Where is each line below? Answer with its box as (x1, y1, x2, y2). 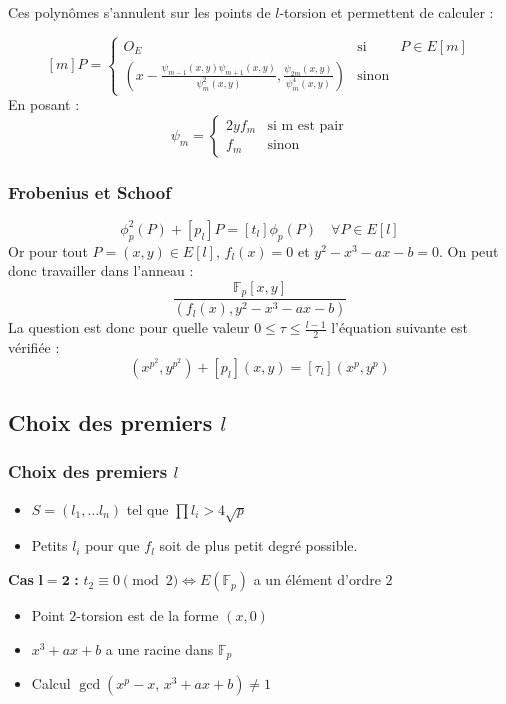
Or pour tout (8, 240, 88, 261)
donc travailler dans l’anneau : (8, 260, 194, 281)
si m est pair (267, 118, 344, 133)
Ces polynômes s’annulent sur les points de (8, 2, 271, 22)
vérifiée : (8, 337, 60, 358)
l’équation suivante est (331, 317, 468, 338)
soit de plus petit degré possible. (159, 535, 358, 556)
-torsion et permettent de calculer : (279, 2, 494, 22)
